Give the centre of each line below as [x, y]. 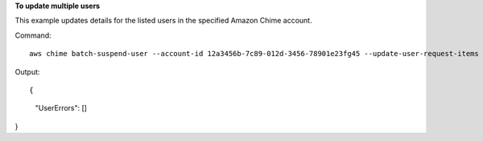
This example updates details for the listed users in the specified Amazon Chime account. [164, 21]
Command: [33, 35]
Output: [27, 71]
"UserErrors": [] [61, 108]
